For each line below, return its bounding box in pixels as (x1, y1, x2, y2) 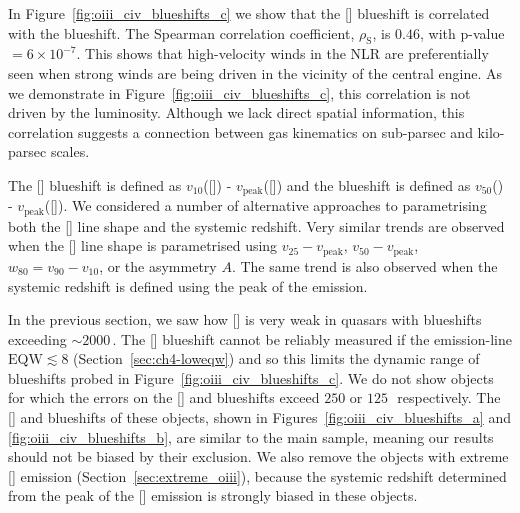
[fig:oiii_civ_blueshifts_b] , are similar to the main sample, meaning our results (8, 426, 494, 447)
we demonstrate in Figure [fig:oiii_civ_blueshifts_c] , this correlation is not (8, 82, 471, 103)
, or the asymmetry (99, 255, 217, 276)
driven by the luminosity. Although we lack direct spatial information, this (8, 102, 465, 123)
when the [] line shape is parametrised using (8, 235, 278, 256)
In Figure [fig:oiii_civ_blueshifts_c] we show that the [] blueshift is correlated (8, 3, 490, 23)
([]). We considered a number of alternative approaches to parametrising (44, 195, 487, 216)
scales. (50, 141, 90, 162)
